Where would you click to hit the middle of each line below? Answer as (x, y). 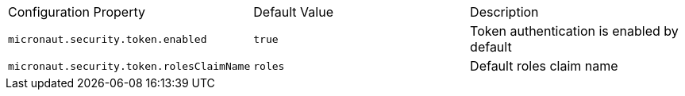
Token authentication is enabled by (574, 31)
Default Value (293, 12)
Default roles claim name (544, 66)
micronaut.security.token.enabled (108, 39)
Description (504, 12)
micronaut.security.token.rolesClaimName (129, 66)
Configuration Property (77, 12)
